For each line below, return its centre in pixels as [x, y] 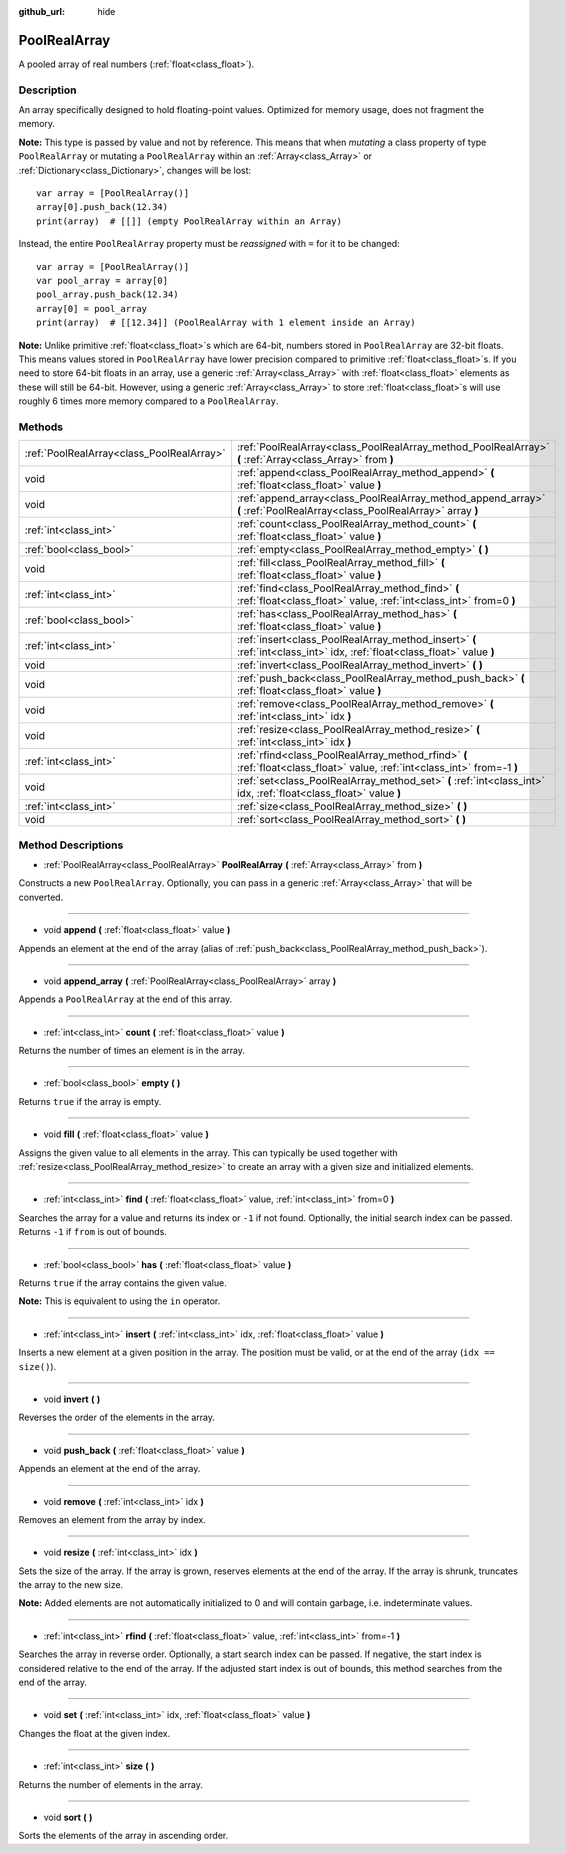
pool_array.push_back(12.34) [107, 294]
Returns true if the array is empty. [90, 1101]
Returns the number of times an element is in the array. [131, 1051]
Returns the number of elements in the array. [111, 1784]
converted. [41, 897]
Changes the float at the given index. [94, 1733]
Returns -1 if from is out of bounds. [92, 1232]
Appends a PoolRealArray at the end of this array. [125, 999]
